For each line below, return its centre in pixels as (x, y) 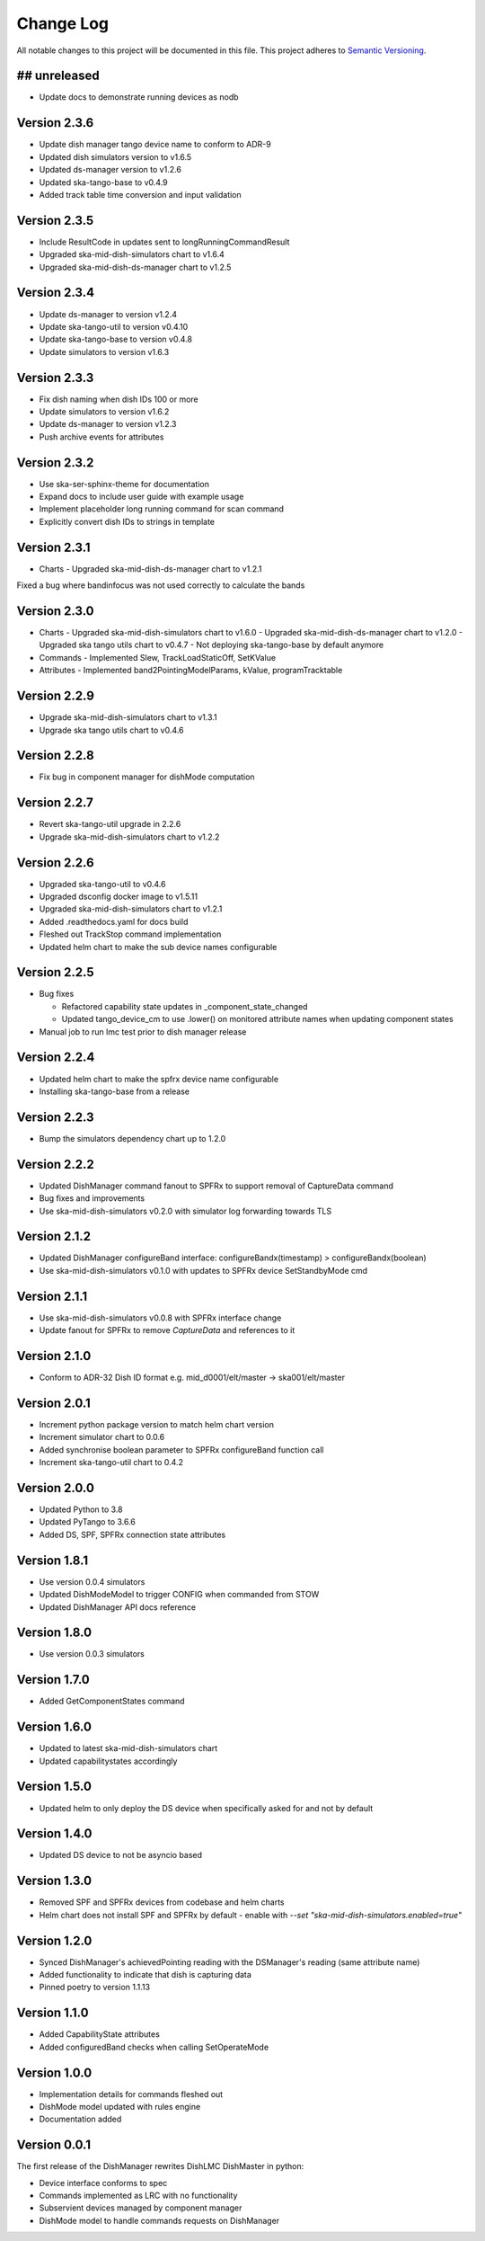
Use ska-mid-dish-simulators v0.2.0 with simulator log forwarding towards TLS (185, 1211)
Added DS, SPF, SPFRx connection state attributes (132, 1534)
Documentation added (80, 2119)
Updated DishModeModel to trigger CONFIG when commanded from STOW (179, 1595)
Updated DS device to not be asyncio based (120, 1855)
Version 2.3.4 (55, 293)
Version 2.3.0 (55, 611)
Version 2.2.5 (55, 972)
